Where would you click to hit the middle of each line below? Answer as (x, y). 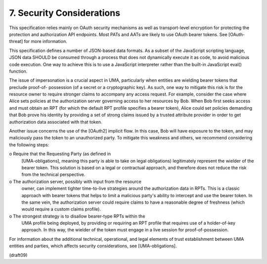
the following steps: (29, 145)
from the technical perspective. (53, 175)
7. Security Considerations (65, 13)
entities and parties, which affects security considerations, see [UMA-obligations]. (93, 246)
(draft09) (18, 255)
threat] (16, 42)
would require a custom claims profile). (61, 209)
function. (18, 71)
